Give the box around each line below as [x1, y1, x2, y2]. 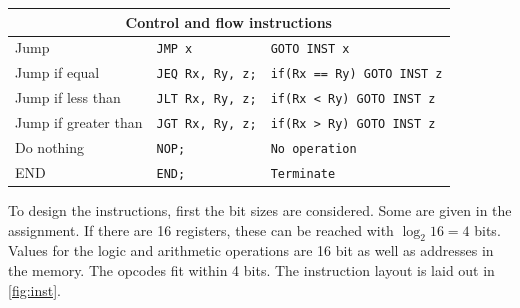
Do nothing [15, 137, 85, 157]
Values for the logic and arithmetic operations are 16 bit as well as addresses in [8, 240, 494, 261]
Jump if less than [15, 87, 121, 108]
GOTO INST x [270, 42, 350, 57]
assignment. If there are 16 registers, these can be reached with [8, 219, 394, 240]
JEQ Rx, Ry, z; [156, 67, 257, 82]
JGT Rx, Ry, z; [156, 117, 257, 132]
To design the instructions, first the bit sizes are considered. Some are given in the [8, 200, 512, 221]
